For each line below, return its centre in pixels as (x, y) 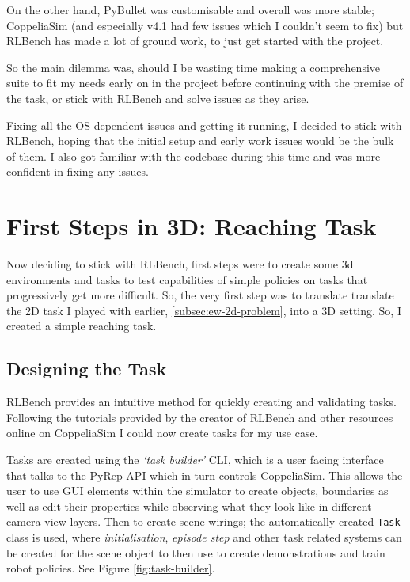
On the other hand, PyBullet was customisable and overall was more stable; (190, 10)
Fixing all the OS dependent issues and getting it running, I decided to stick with (204, 125)
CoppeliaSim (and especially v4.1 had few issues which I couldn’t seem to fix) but (205, 25)
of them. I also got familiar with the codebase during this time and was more (194, 156)
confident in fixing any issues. (78, 171)
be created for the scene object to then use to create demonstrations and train (196, 552)
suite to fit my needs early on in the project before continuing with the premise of (205, 83)
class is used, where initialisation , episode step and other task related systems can (204, 537)
